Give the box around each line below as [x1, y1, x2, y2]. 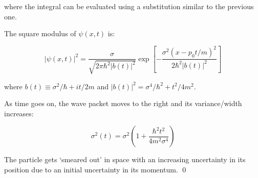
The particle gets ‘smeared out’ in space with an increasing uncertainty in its [4, 154, 246, 165]
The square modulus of [4, 28, 76, 39]
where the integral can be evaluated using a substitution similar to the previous [4, 1, 254, 11]
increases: [4, 108, 34, 118]
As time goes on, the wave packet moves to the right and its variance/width [4, 98, 242, 109]
